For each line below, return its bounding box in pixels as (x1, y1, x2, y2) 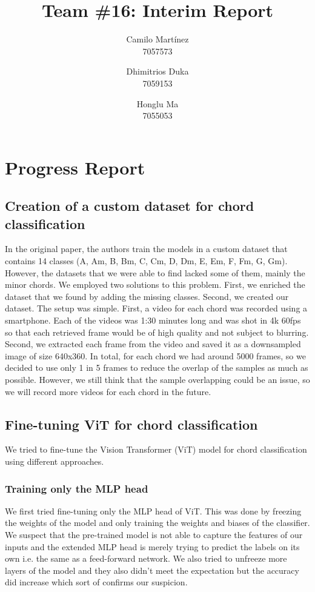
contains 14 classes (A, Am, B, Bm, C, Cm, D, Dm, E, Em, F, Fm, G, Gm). (5, 254, 288, 267)
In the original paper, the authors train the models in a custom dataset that (5, 242, 288, 255)
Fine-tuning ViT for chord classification (5, 414, 258, 433)
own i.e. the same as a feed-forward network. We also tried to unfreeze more (5, 552, 287, 565)
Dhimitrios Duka (126, 65, 189, 78)
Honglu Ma (136, 97, 179, 110)
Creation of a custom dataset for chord (5, 196, 254, 215)
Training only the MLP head (5, 481, 148, 496)
